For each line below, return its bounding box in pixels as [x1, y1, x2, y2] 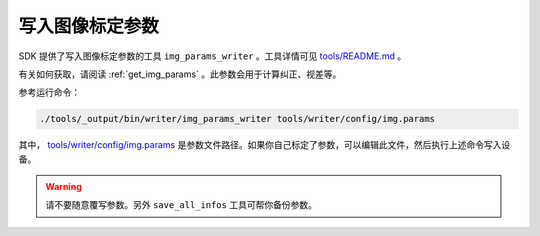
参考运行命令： [18, 86, 80, 99]
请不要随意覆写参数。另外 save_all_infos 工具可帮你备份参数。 [45, 199, 317, 211]
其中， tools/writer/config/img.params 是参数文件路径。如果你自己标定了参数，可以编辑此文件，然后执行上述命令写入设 [18, 139, 511, 151]
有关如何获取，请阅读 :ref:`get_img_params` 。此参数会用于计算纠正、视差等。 [18, 68, 342, 80]
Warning [45, 181, 82, 193]
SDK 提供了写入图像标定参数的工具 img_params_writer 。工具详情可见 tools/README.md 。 [18, 50, 407, 62]
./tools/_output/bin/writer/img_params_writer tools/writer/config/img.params [39, 113, 435, 125]
